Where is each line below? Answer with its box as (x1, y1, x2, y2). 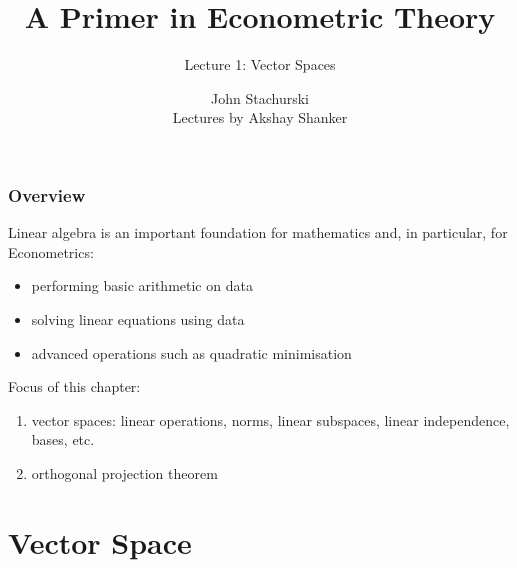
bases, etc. (31, 429, 95, 450)
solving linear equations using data (31, 308, 245, 329)
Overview (8, 182, 86, 207)
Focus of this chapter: (8, 376, 141, 397)
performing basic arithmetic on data (31, 275, 253, 296)
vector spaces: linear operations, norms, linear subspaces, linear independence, (31, 409, 510, 430)
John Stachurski (211, 87, 309, 108)
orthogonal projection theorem (31, 462, 218, 483)
